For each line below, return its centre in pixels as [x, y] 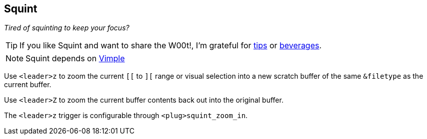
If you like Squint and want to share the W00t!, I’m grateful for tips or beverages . [171, 46]
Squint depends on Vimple [75, 59]
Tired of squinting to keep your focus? [67, 28]
